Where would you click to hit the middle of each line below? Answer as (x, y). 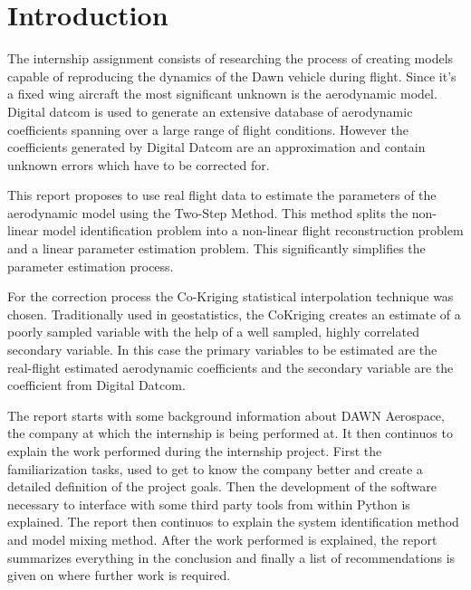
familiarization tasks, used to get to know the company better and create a (215, 468)
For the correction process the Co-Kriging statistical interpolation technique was (231, 296)
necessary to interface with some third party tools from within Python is (209, 504)
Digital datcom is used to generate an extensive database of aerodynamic (210, 111)
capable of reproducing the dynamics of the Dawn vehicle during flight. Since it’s (232, 76)
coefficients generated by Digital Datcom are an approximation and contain (216, 147)
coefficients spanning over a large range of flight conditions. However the (208, 129)
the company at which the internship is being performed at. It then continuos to (230, 433)
